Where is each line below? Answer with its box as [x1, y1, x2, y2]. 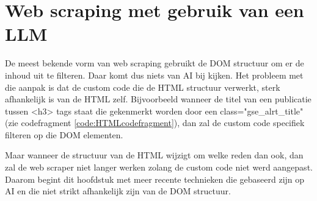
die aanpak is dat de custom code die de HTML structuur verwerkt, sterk [5, 80, 280, 93]
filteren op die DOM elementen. [5, 128, 123, 141]
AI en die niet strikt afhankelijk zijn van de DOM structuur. [5, 185, 231, 197]
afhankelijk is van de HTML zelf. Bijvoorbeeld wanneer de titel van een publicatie [5, 93, 312, 105]
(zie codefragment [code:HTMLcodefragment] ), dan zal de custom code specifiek [5, 116, 305, 129]
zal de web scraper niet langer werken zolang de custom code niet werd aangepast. [5, 161, 313, 174]
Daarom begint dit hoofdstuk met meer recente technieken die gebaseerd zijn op [5, 172, 305, 185]
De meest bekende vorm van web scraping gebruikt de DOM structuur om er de [5, 57, 304, 69]
